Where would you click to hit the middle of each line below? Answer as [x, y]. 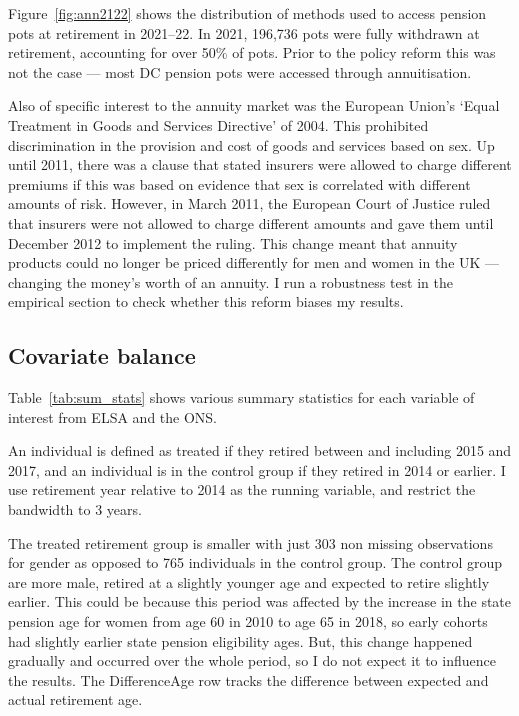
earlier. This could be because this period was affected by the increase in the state [260, 601]
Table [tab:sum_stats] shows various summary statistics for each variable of [241, 397]
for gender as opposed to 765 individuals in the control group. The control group [255, 562]
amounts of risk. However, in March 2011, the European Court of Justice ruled [249, 203]
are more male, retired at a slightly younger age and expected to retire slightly [249, 581]
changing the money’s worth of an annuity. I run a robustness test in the [231, 281]
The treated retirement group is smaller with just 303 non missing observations [250, 542]
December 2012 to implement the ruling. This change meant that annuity [233, 242]
